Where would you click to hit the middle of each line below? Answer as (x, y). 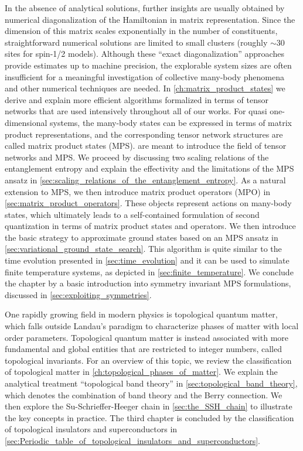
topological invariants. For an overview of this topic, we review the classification (148, 360)
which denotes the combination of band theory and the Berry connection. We (144, 394)
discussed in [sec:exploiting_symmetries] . (78, 294)
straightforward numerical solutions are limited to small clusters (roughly (136, 42)
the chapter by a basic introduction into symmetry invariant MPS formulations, (148, 283)
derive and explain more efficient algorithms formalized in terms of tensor (137, 99)
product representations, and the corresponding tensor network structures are (144, 134)
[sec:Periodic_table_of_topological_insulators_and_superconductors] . (132, 440)
